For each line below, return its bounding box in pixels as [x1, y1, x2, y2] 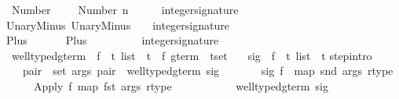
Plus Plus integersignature [5, 32, 219, 48]
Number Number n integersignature [11, 2, 239, 17]
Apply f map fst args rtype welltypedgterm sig [33, 77, 328, 94]
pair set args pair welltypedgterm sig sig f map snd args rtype [22, 62, 394, 79]
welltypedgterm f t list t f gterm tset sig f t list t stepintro [11, 47, 372, 63]
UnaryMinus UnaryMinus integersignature [5, 16, 229, 33]
